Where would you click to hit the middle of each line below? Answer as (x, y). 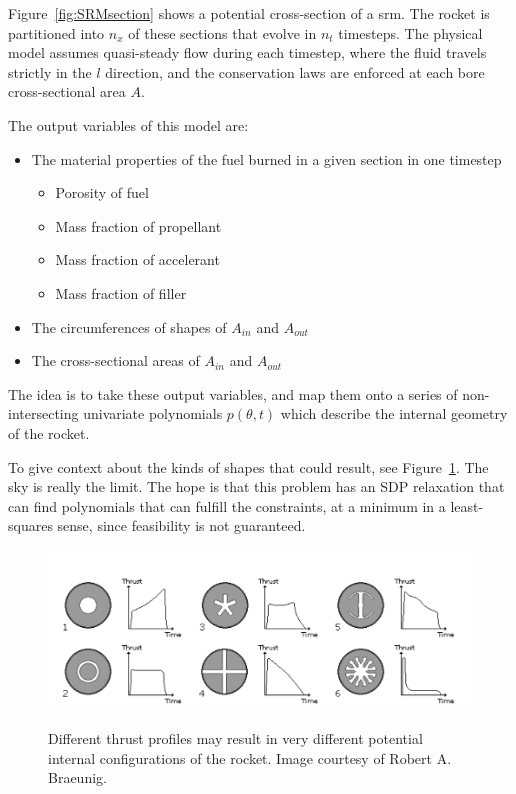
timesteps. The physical (410, 32)
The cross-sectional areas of (115, 360)
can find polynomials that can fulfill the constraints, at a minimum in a (227, 505)
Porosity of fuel (102, 192)
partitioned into (56, 32)
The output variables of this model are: (128, 124)
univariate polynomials (153, 413)
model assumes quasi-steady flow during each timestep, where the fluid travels (247, 52)
